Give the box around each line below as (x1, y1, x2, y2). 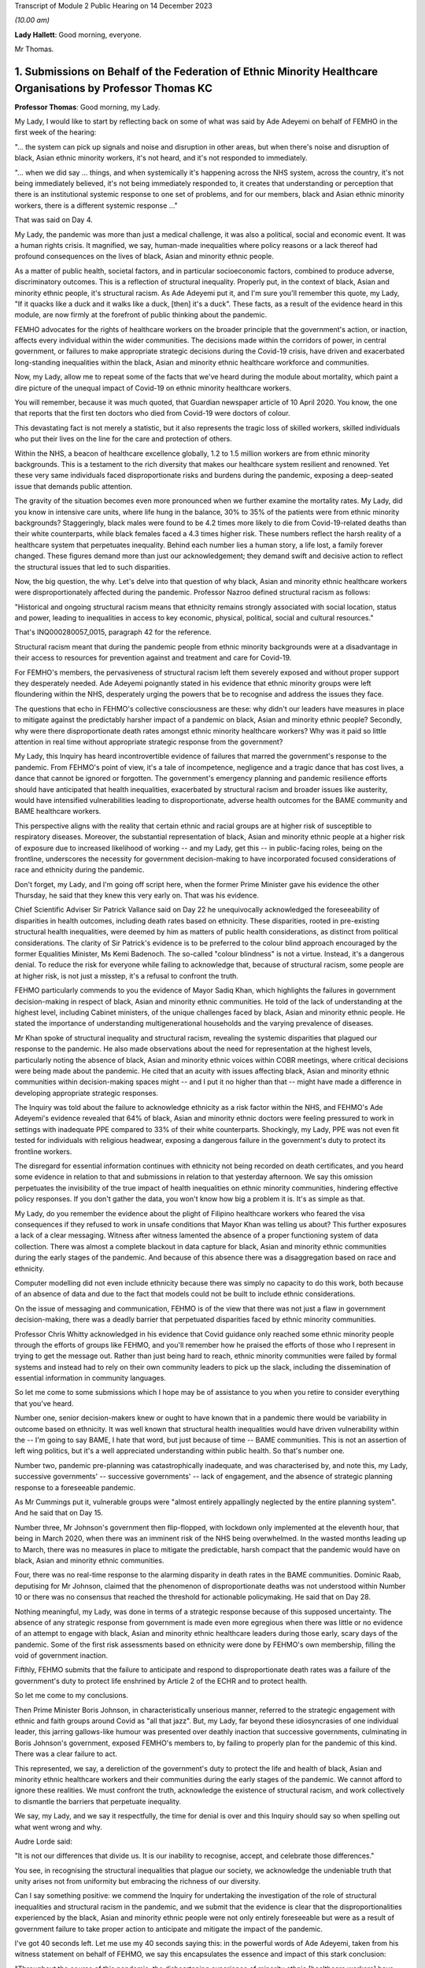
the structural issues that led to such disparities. (14, 562, 171, 572)
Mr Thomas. (14, 44, 54, 54)
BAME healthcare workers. (14, 807, 102, 816)
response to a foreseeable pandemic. (14, 1482, 136, 1492)
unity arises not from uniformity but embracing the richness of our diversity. (14, 1877, 261, 1886)
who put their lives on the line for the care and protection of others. (14, 434, 232, 444)
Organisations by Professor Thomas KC (14, 81, 213, 94)
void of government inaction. (14, 1651, 109, 1660)
